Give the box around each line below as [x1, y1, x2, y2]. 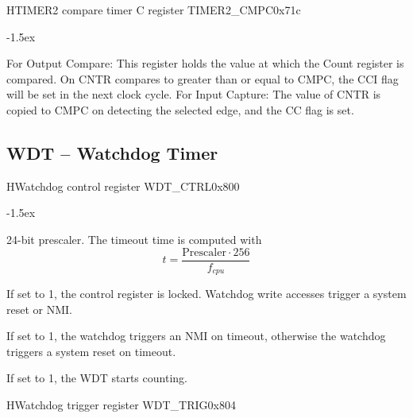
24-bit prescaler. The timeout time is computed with [6, 230, 262, 247]
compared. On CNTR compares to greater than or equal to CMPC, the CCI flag [6, 70, 399, 87]
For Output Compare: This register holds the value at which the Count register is [6, 55, 404, 72]
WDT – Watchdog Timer [6, 140, 218, 164]
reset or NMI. [6, 300, 72, 317]
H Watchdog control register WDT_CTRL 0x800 [6, 177, 240, 194]
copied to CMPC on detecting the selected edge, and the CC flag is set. [6, 101, 354, 118]
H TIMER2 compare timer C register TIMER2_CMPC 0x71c [6, 2, 301, 17]
